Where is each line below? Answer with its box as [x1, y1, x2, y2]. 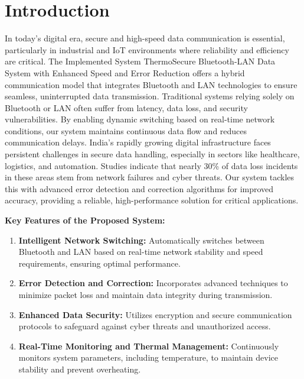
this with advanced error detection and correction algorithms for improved [5, 182, 274, 195]
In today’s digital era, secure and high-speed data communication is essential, [5, 32, 285, 44]
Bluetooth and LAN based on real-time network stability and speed [18, 245, 263, 258]
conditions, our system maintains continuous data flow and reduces [5, 124, 247, 137]
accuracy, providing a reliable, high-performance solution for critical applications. [5, 194, 299, 206]
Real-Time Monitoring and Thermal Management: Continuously [18, 339, 279, 352]
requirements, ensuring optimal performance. [18, 257, 181, 269]
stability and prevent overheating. [18, 362, 141, 375]
